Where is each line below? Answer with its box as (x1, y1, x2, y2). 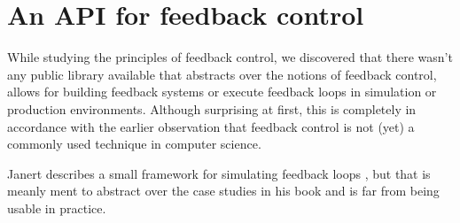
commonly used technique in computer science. (7, 135, 261, 153)
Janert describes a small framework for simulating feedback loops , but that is (7, 164, 431, 182)
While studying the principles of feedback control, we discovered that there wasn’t (7, 48, 453, 66)
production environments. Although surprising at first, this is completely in (7, 99, 417, 118)
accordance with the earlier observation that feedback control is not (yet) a (7, 117, 415, 135)
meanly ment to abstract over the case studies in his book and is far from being (7, 181, 440, 200)
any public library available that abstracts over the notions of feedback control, (7, 65, 437, 83)
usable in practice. (7, 198, 106, 217)
